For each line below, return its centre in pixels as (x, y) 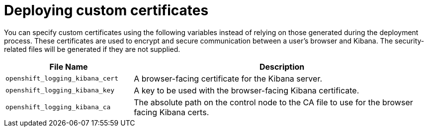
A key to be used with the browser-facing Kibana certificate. (247, 90)
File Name (69, 66)
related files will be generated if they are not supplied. (92, 49)
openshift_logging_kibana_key (60, 90)
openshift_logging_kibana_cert (62, 79)
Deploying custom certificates (106, 10)
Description (282, 66)
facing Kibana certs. (171, 112)
